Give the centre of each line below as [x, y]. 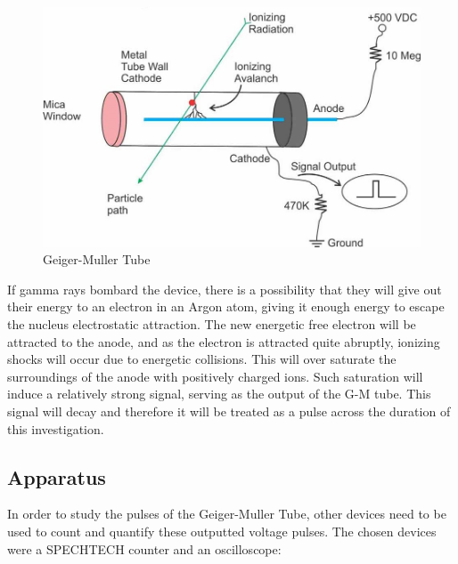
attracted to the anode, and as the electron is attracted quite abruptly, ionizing [224, 341]
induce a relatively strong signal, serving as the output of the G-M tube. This [219, 394]
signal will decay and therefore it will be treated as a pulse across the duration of [229, 411]
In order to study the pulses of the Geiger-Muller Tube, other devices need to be [227, 514]
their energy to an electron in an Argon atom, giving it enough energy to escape [226, 306]
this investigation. [56, 428]
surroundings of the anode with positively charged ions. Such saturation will [215, 376]
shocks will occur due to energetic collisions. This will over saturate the [202, 359]
